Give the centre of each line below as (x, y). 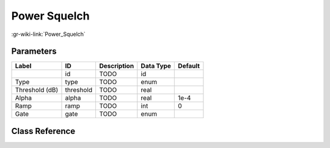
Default (189, 66)
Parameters (34, 51)
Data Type (156, 66)
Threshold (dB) (37, 90)
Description (116, 66)
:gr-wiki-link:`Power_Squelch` (48, 34)
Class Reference (43, 131)
